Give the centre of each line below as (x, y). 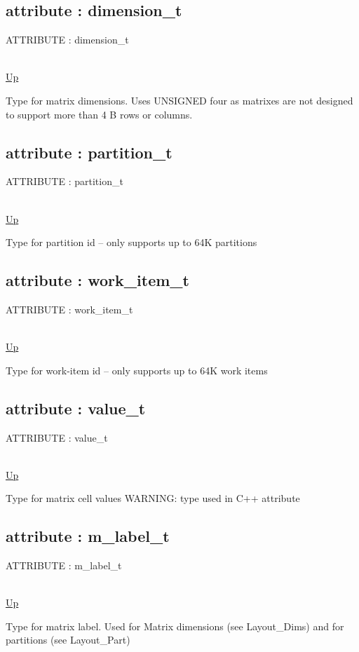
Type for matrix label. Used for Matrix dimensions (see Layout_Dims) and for (175, 626)
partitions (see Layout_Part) (68, 640)
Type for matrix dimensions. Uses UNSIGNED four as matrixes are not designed (179, 100)
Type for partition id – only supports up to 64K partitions (131, 242)
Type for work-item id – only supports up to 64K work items (137, 370)
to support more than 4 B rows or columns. (99, 114)
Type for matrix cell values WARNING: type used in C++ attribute (153, 498)
